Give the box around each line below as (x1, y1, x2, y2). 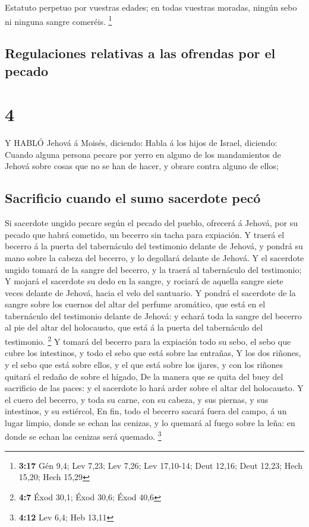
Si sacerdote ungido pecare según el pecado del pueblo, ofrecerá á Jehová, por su (5, 217, 298, 229)
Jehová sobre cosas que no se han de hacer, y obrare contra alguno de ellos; (5, 160, 279, 172)
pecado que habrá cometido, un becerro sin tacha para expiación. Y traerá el (5, 228, 285, 240)
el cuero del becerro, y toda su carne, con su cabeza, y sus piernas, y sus (5, 393, 269, 405)
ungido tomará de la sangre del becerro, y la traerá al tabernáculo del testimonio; (5, 263, 302, 275)
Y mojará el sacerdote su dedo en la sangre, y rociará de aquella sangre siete (5, 275, 283, 287)
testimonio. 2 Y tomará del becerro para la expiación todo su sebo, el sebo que (5, 334, 291, 347)
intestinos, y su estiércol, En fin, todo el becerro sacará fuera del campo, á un (5, 405, 287, 417)
